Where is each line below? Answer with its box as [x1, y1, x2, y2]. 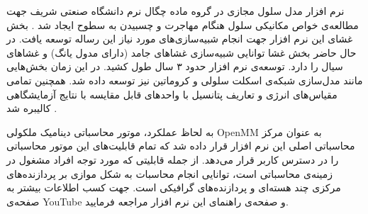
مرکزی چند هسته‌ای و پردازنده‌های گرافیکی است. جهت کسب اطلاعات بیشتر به [6, 180, 341, 195]
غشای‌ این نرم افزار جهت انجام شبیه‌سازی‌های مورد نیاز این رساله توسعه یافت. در [6, 31, 353, 46]
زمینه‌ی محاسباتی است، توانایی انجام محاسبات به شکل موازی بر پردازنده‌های [6, 166, 333, 181]
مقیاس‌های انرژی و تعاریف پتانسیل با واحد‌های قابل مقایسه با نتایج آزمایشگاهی [6, 86, 338, 101]
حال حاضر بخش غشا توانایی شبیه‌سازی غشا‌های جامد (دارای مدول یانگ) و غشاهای [6, 45, 357, 60]
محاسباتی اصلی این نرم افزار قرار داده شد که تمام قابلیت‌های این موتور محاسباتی [6, 138, 355, 153]
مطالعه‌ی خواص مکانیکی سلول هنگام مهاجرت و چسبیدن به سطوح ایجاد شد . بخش [6, 17, 359, 32]
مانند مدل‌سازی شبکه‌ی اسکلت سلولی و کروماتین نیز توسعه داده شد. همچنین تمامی [6, 72, 363, 87]
